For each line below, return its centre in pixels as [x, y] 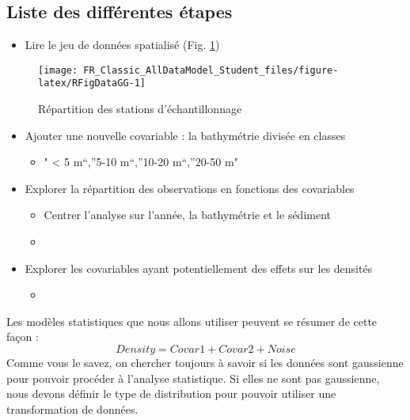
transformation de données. [72, 409]
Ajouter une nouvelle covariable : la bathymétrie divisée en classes [185, 135]
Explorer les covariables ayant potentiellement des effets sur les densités [199, 268]
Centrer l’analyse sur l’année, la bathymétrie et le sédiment [188, 215]
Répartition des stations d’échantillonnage [140, 109]
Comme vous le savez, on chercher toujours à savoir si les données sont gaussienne [205, 363]
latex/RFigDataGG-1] [92, 83]
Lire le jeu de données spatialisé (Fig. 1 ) [122, 45]
